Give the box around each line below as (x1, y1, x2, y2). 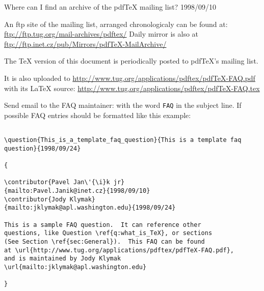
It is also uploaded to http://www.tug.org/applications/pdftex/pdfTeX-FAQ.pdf (4, 72, 255, 83)
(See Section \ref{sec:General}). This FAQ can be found (4, 238, 205, 245)
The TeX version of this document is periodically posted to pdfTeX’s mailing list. (4, 55, 258, 66)
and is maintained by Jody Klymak (4, 255, 121, 263)
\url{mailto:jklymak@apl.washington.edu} (4, 263, 147, 271)
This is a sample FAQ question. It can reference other (4, 221, 201, 228)
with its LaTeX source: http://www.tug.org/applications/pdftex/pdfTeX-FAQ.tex (4, 82, 260, 93)
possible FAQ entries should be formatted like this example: (4, 109, 191, 120)
